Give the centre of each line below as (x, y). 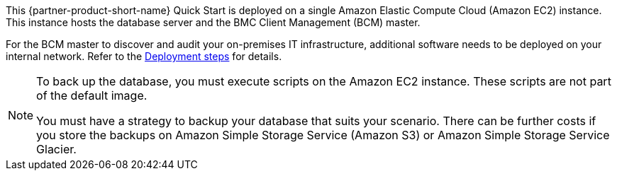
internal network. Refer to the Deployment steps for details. (144, 56)
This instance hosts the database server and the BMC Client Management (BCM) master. (213, 22)
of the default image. (92, 95)
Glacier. (56, 149)
